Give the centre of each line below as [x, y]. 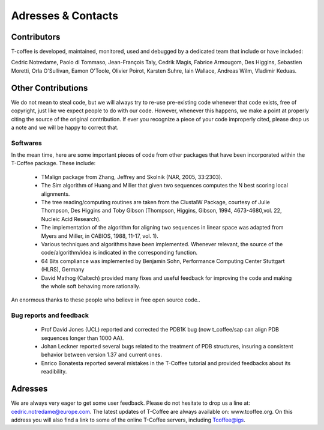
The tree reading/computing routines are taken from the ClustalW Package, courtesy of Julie [155, 202]
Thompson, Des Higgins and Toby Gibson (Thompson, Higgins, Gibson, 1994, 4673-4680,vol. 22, [161, 211]
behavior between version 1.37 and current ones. [101, 355]
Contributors [36, 37]
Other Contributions [49, 88]
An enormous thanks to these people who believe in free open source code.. [106, 300]
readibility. [54, 372]
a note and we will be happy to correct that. [65, 127]
